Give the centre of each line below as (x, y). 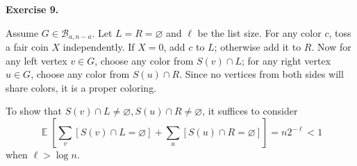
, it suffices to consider (250, 111)
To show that (34, 111)
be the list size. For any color (259, 32)
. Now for (331, 47)
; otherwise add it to (258, 47)
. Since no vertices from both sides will (261, 74)
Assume (22, 32)
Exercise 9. (32, 9)
